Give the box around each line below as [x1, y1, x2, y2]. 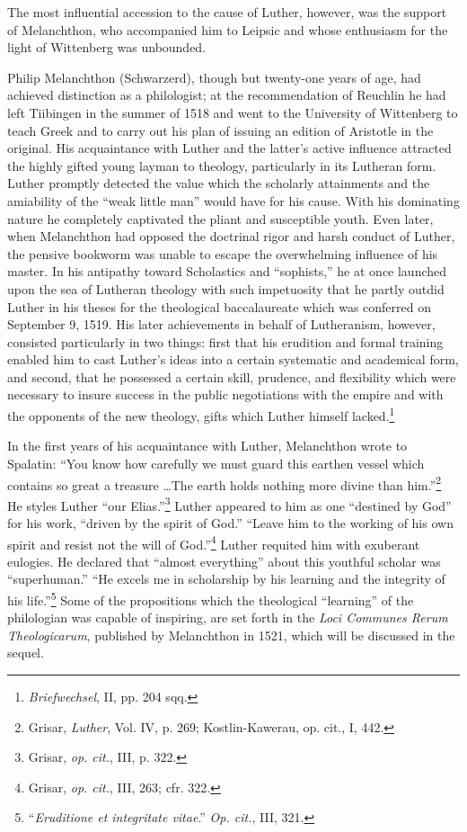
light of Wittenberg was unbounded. [7, 38, 207, 57]
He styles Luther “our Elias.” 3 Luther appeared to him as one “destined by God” [7, 493, 452, 514]
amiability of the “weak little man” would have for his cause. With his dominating [7, 191, 460, 210]
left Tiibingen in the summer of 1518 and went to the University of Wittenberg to [7, 103, 458, 121]
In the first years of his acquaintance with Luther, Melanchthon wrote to [7, 436, 408, 455]
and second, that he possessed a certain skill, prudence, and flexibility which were [7, 367, 456, 386]
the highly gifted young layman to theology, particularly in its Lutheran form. [7, 156, 436, 174]
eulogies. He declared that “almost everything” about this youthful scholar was [7, 551, 441, 570]
